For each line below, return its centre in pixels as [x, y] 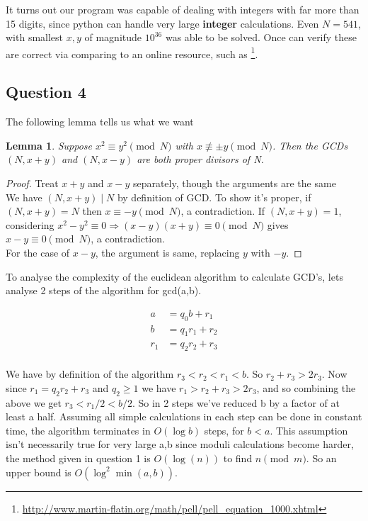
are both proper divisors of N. [200, 159]
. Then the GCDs [310, 145]
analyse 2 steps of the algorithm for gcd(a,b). [104, 290]
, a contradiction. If [223, 211]
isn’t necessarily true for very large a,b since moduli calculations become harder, [180, 444]
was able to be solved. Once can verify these [261, 37]
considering [30, 224]
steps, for [224, 430]
